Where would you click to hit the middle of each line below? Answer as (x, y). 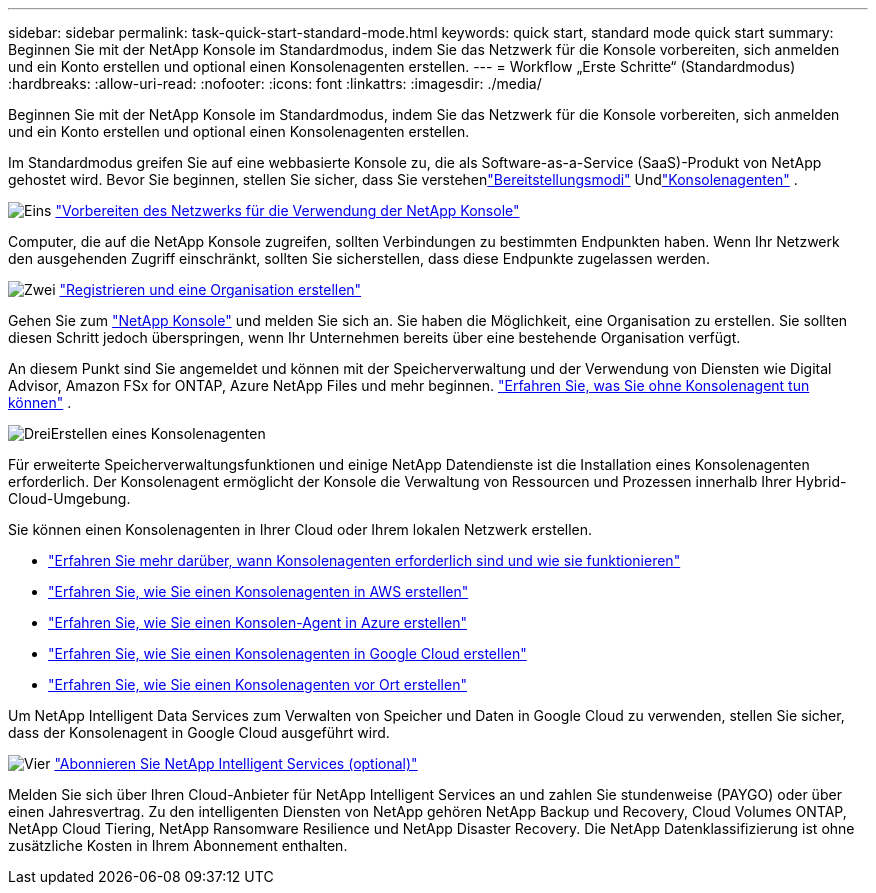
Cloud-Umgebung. (69, 498)
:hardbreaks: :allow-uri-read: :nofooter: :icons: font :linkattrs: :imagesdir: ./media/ (275, 83)
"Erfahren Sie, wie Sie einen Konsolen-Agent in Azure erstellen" (257, 622)
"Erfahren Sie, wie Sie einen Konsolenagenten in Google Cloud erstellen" (287, 653)
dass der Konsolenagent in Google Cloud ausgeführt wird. (199, 732)
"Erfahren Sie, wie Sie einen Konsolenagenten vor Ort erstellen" (257, 684)
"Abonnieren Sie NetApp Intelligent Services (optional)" (236, 763)
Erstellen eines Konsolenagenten (158, 433)
